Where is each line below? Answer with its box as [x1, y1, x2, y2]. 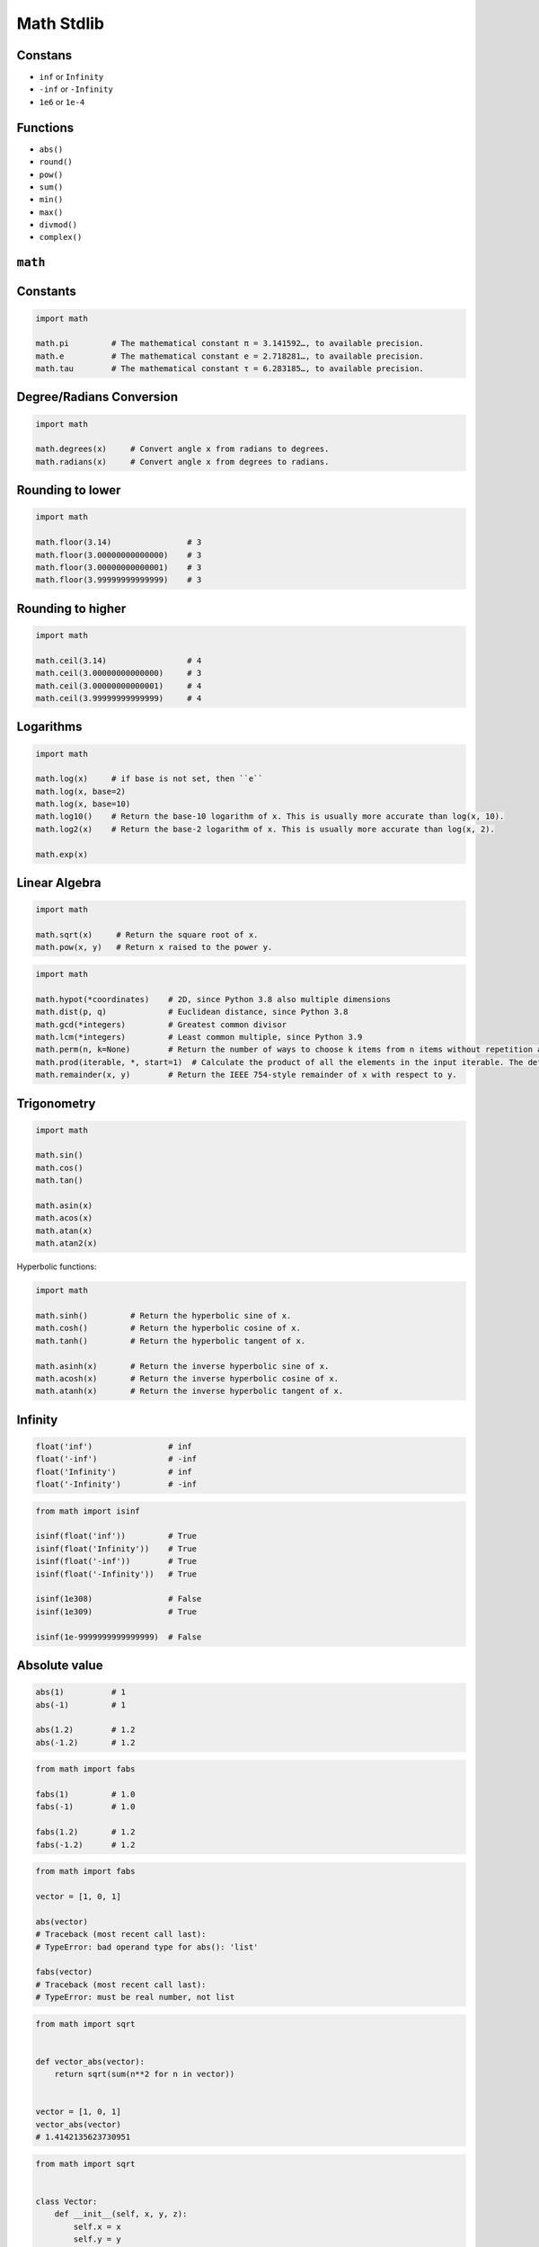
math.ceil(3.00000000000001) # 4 [35, 680, 202, 691]
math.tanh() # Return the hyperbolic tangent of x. [35, 1336, 306, 1346]
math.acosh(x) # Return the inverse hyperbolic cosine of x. [35, 1373, 340, 1383]
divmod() [39, 220, 78, 230]
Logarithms [16, 719, 83, 734]
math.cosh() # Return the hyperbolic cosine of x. [35, 1323, 301, 1334]
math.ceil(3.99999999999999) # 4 [35, 693, 202, 703]
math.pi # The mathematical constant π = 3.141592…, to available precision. [35, 338, 424, 349]
